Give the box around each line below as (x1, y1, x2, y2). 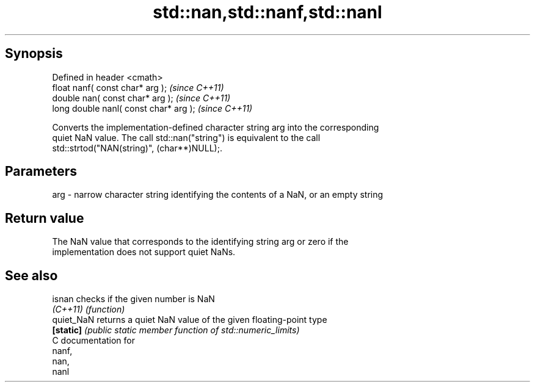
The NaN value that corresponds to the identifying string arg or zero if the (52, 236, 349, 247)
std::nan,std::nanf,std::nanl (153, 2, 382, 23)
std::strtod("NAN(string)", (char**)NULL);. (52, 142, 222, 153)
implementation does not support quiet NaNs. (52, 247, 236, 258)
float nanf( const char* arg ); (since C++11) (52, 82, 224, 93)
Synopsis (5, 46, 63, 62)
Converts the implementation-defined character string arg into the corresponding (52, 121, 379, 132)
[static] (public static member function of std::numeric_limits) (52, 325, 300, 336)
